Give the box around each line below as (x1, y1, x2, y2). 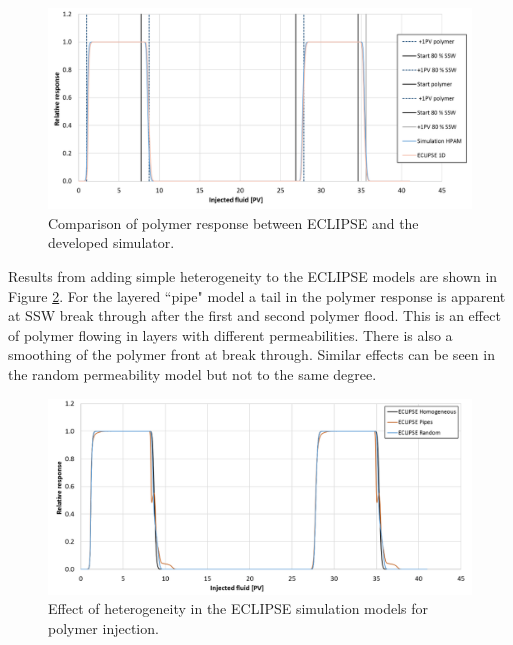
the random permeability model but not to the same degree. (8, 363, 377, 384)
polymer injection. (48, 618, 159, 639)
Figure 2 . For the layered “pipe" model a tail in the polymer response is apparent (8, 285, 506, 306)
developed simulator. (48, 232, 175, 253)
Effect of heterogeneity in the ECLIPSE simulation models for (48, 598, 428, 619)
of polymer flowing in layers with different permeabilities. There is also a (8, 324, 453, 345)
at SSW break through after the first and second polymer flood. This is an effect (8, 305, 501, 326)
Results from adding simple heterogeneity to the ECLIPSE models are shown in (8, 266, 498, 287)
